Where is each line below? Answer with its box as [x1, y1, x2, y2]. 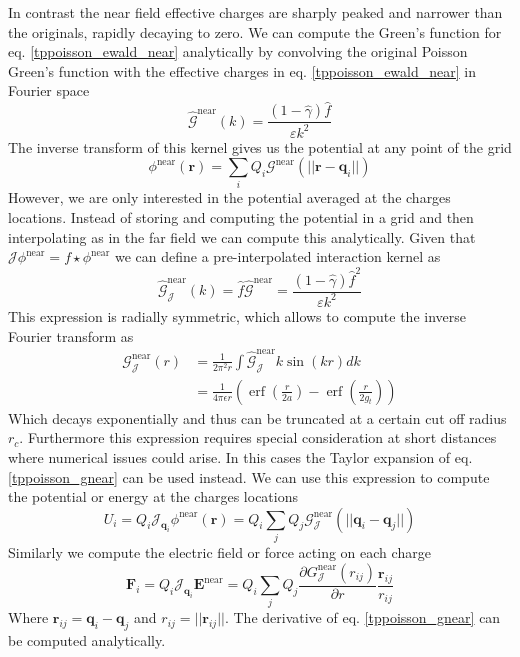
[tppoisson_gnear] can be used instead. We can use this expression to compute [8, 466, 490, 487]
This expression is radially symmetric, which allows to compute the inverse [8, 305, 466, 326]
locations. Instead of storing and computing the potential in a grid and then [8, 207, 474, 228]
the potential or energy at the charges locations [8, 486, 298, 507]
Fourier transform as [8, 325, 134, 346]
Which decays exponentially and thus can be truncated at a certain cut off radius [8, 407, 507, 428]
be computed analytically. [8, 630, 166, 651]
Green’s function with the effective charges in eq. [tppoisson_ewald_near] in [8, 60, 476, 81]
